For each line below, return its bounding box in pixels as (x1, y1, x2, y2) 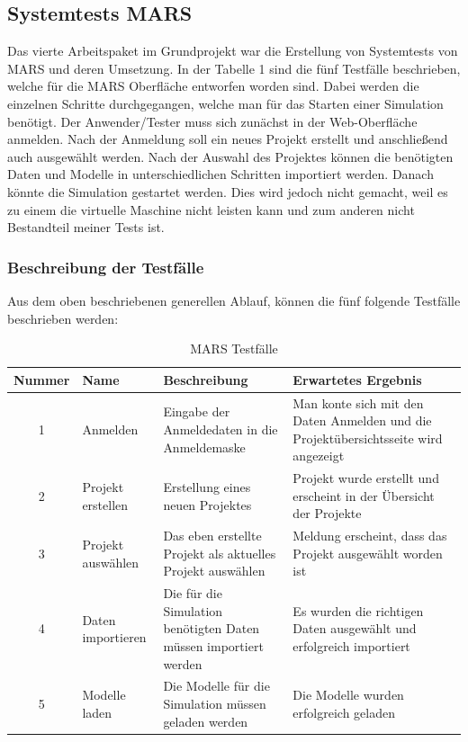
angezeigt (292, 446, 345, 465)
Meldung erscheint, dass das (292, 526, 447, 545)
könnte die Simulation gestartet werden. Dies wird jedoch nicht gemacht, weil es (7, 182, 448, 201)
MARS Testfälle (190, 339, 278, 358)
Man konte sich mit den (292, 393, 424, 412)
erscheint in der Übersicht (292, 486, 435, 505)
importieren (82, 628, 147, 647)
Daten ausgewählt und (292, 619, 417, 638)
